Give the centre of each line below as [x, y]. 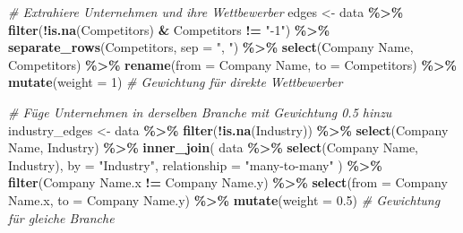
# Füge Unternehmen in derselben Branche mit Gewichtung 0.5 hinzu [200, 112]
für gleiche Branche [61, 217]
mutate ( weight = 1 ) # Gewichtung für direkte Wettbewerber [176, 82]
